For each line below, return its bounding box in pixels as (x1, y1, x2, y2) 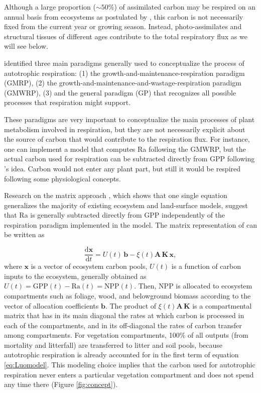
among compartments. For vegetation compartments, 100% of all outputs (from (4, 330, 248, 340)
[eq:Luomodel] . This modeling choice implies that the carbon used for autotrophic (4, 359, 255, 370)
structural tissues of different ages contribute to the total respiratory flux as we (4, 31, 247, 41)
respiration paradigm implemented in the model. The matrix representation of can (4, 219, 257, 230)
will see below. (4, 41, 48, 51)
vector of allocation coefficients (4, 300, 99, 311)
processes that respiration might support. (4, 97, 131, 108)
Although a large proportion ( (4, 2, 96, 12)
